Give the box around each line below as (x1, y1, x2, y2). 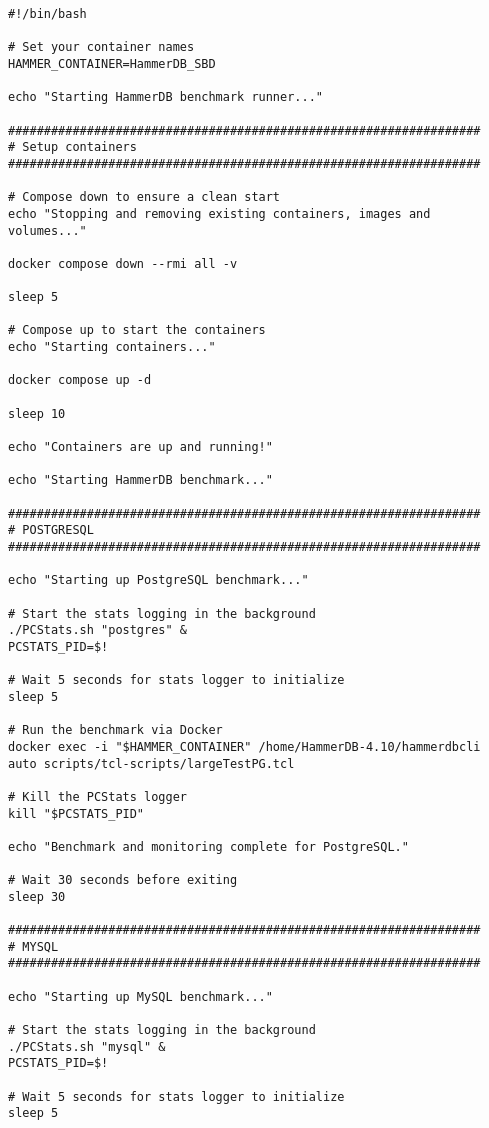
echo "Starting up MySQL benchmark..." (8, 989, 273, 1004)
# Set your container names (8, 40, 195, 55)
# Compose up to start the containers (8, 323, 266, 338)
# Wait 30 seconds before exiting (8, 873, 238, 888)
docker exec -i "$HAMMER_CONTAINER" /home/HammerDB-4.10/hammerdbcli (8, 739, 481, 754)
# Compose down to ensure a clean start (8, 190, 281, 205)
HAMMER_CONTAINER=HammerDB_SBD (8, 56, 216, 71)
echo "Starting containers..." (8, 340, 216, 355)
